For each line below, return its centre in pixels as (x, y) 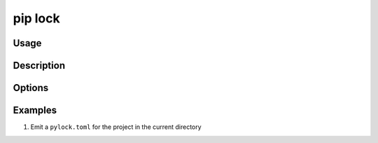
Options (31, 88)
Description (39, 66)
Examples (35, 110)
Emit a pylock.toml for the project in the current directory (116, 127)
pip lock (36, 18)
